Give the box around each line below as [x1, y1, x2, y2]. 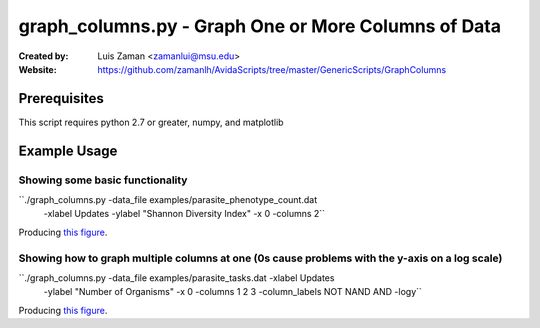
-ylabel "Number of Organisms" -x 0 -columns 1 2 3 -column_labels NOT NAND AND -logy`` [43, 286, 422, 298]
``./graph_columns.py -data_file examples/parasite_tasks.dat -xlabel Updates [18, 271, 335, 284]
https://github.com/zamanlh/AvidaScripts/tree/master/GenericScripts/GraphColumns [97, 63, 447, 75]
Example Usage [18, 142, 118, 159]
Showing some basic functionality [18, 173, 188, 187]
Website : [18, 63, 57, 75]
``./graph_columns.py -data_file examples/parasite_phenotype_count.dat [18, 194, 318, 205]
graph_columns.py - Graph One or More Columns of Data [18, 15, 502, 37]
